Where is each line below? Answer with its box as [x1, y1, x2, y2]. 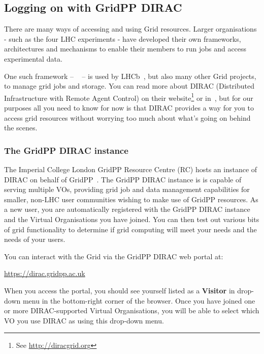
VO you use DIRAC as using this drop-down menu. [4, 315, 164, 325]
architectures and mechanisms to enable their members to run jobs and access [4, 43, 247, 54]
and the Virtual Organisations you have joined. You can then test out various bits [4, 213, 259, 224]
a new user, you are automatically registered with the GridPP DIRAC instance [4, 204, 250, 214]
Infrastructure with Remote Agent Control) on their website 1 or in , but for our [4, 91, 253, 103]
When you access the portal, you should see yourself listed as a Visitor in [4, 285, 235, 295]
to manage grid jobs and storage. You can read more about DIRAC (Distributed [4, 80, 254, 91]
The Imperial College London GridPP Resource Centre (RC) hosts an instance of [4, 164, 257, 175]
